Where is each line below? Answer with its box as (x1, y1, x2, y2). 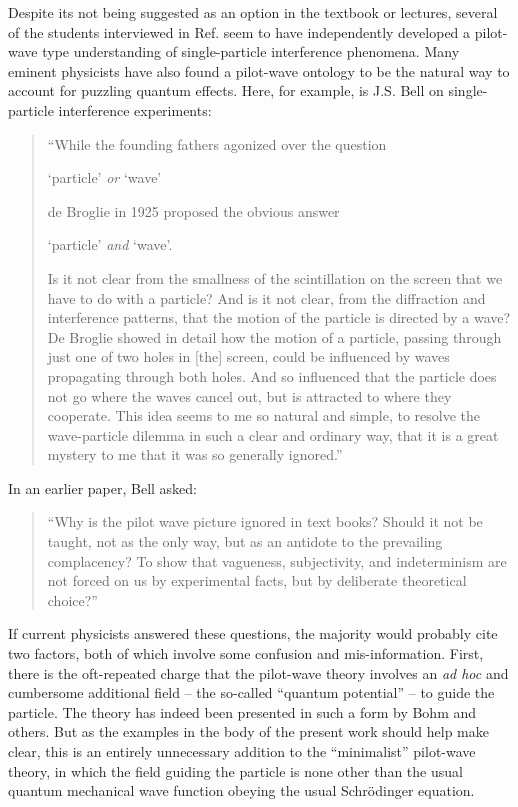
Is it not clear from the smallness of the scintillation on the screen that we (47, 267, 503, 288)
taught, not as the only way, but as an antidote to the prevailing (47, 531, 443, 552)
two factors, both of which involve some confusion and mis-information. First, (8, 643, 484, 664)
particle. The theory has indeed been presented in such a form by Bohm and (8, 701, 477, 722)
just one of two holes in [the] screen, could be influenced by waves (47, 346, 450, 367)
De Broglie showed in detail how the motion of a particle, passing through (47, 326, 502, 347)
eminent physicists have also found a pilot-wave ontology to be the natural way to (8, 60, 510, 81)
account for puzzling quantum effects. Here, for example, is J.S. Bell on (8, 80, 444, 101)
